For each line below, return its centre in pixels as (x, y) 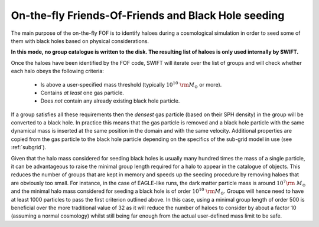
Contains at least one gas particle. (82, 93)
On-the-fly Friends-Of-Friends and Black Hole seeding (148, 15)
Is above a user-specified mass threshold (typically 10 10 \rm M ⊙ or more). (131, 85)
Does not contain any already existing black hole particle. (110, 101)
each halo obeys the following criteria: (58, 71)
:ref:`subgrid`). (29, 147)
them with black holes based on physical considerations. (80, 41)
